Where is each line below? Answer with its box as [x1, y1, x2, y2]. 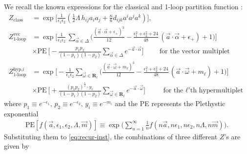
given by [4, 141, 29, 151]
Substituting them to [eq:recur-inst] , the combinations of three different [4, 131, 218, 141]
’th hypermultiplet [188, 87, 244, 94]
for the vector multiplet [159, 48, 230, 55]
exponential [4, 109, 39, 119]
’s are [224, 131, 241, 141]
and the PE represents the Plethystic [115, 98, 226, 109]
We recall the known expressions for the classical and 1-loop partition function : [4, 1, 243, 11]
